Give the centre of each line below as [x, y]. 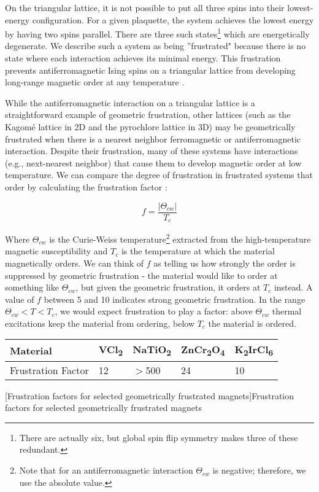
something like [32, 287]
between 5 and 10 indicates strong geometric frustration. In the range [175, 299]
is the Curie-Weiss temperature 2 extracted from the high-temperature [180, 238]
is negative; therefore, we [259, 470]
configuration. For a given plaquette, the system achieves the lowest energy [173, 19]
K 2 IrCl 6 [254, 350]
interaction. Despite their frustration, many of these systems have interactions [152, 151]
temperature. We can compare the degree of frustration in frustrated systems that [159, 175]
